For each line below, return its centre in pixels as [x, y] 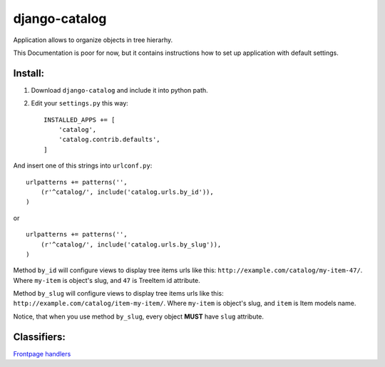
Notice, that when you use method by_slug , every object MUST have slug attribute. [138, 316]
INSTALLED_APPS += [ [79, 120]
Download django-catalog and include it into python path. [119, 90]
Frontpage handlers [42, 353]
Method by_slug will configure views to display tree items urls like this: [118, 294]
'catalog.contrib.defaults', [109, 140]
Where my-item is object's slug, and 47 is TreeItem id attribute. [107, 280]
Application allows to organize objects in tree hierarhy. [93, 40]
